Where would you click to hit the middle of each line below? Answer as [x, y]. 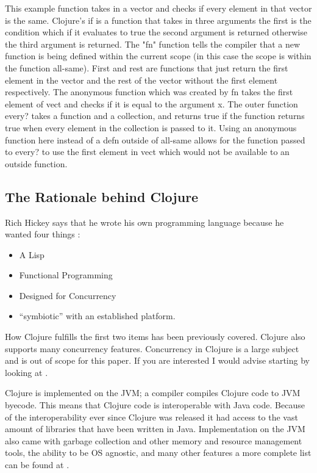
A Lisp [32, 254]
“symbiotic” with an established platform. [97, 316]
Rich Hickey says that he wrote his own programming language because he [144, 222]
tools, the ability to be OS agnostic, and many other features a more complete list [158, 453]
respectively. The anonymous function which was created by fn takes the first [149, 92]
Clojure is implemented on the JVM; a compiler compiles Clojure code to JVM [153, 393]
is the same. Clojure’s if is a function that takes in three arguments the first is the [158, 20]
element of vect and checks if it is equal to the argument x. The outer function [151, 103]
